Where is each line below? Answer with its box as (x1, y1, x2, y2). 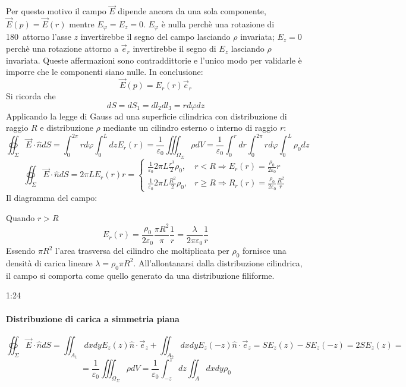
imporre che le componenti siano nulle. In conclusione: (6, 65, 203, 78)
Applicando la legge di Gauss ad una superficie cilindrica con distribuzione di (6, 109, 287, 122)
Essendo (6, 244, 36, 257)
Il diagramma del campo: (6, 191, 97, 203)
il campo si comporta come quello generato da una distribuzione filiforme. (6, 269, 275, 281)
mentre (69, 18, 95, 30)
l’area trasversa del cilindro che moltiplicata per (55, 244, 229, 257)
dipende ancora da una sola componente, (118, 5, 266, 17)
